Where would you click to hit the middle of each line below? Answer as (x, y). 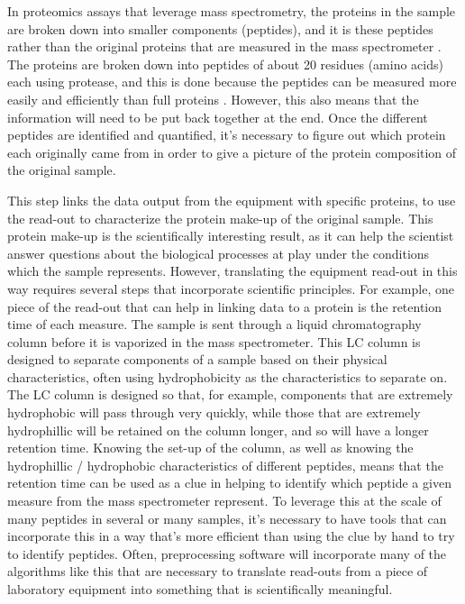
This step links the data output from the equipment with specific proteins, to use (232, 200)
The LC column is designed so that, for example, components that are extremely (230, 394)
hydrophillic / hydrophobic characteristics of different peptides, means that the (225, 465)
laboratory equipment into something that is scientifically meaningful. (200, 589)
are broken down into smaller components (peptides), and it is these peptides (220, 28)
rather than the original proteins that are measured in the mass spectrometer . (224, 46)
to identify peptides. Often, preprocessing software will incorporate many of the (227, 553)
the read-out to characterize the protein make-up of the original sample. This (220, 218)
